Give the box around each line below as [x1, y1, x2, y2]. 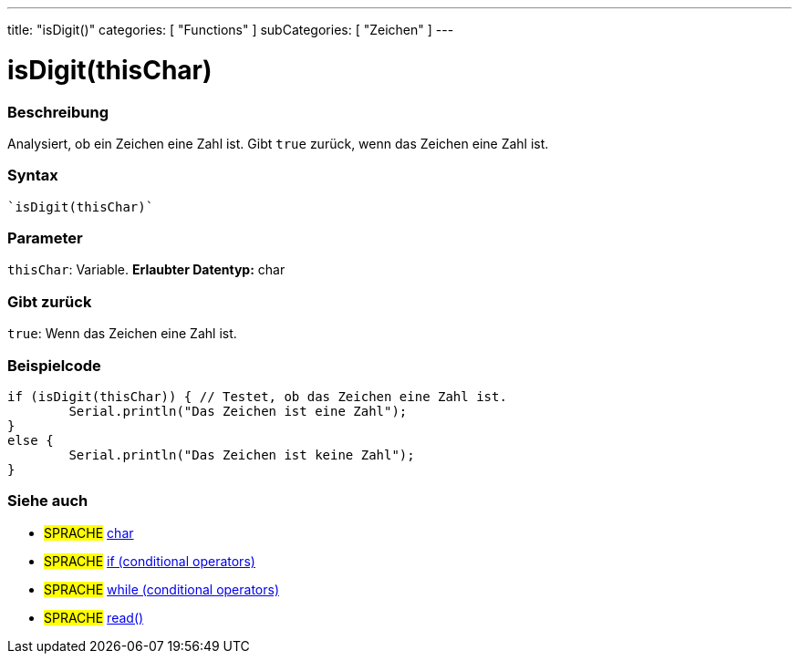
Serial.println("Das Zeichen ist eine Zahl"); [68, 403, 408, 418]
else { [7, 432, 54, 448]
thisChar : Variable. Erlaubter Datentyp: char [7, 262, 285, 278]
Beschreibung [7, 102, 109, 121]
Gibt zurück [7, 292, 92, 311]
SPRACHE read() [44, 609, 144, 625]
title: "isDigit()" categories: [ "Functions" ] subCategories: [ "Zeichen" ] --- [7, 22, 454, 37]
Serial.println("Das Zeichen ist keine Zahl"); [68, 447, 415, 462]
